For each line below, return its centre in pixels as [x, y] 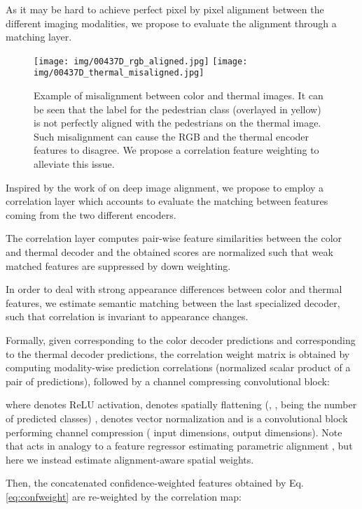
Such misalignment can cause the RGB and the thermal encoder [172, 136]
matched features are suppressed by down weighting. [118, 265]
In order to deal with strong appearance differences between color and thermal [174, 289]
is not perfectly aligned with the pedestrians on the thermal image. [177, 123]
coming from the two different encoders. [91, 214]
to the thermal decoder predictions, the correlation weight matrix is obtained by [178, 353]
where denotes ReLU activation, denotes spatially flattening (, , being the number [181, 404]
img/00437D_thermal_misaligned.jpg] [119, 73]
